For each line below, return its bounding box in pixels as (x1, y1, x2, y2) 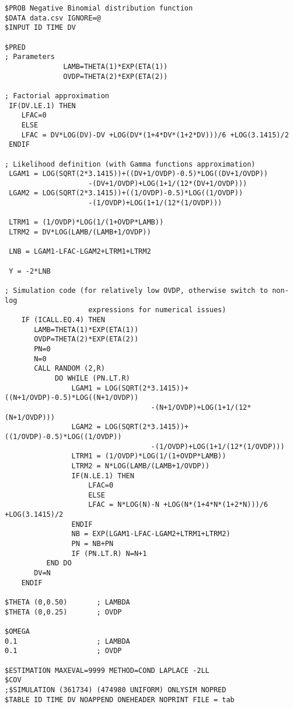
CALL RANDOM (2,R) (34, 364, 105, 373)
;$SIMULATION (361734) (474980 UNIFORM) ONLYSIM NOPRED (5, 685, 226, 694)
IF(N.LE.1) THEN (71, 471, 134, 480)
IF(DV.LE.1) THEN (9, 101, 76, 110)
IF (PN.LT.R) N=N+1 (71, 549, 147, 558)
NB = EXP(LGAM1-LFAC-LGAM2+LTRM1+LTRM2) (71, 530, 231, 538)
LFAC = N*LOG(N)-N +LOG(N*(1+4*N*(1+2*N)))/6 (88, 500, 268, 509)
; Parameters (5, 53, 55, 61)
